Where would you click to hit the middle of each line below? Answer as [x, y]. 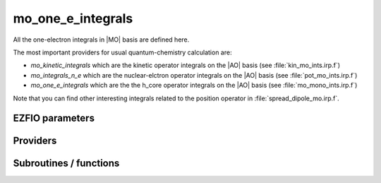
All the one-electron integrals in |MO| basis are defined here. [101, 40]
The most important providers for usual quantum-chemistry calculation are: [122, 52]
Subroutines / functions [66, 164]
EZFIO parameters [54, 118]
